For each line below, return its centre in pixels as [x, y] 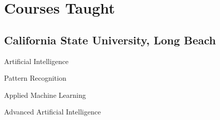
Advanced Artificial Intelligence [53, 112]
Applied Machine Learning [45, 95]
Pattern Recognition [35, 78]
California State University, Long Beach [110, 40]
